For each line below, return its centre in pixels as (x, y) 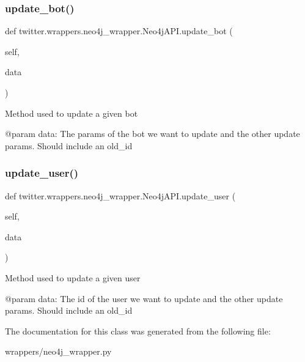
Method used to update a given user (73, 277)
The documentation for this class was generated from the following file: (138, 331)
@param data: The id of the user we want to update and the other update (144, 298)
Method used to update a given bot (72, 113)
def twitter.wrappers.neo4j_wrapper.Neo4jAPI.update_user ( (120, 195)
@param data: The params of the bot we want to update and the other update (152, 134)
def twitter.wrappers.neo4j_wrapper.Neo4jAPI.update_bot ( (119, 31)
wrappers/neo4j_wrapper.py (58, 351)
